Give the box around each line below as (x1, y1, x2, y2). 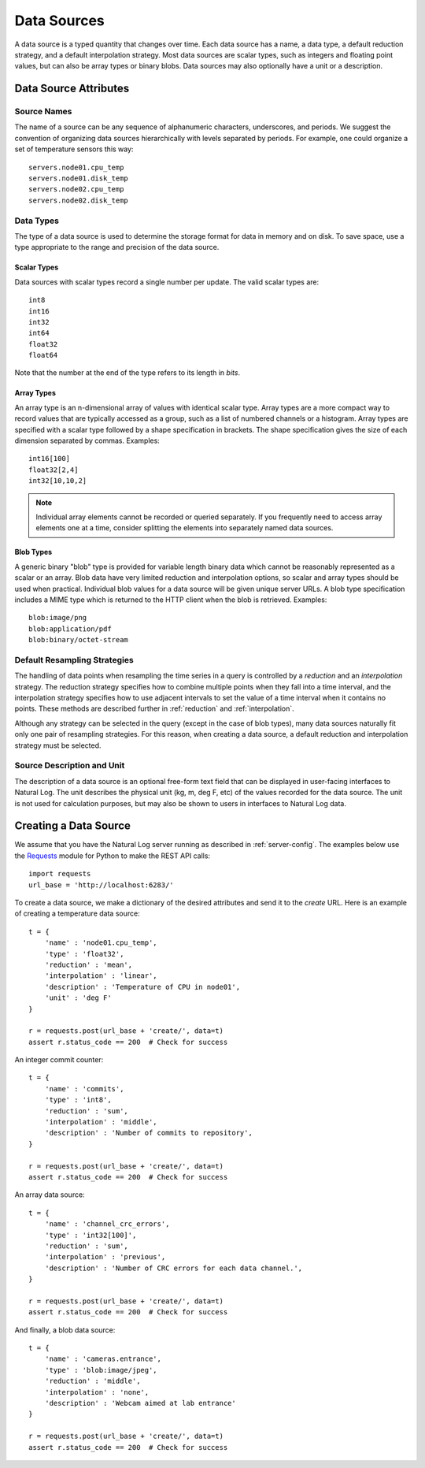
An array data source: (14, 1190, 86, 1199)
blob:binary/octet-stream (28, 635, 129, 645)
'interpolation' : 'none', (44, 1388, 150, 1396)
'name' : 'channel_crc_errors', (44, 1220, 170, 1228)
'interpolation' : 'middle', (44, 1117, 157, 1127)
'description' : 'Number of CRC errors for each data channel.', (44, 1263, 303, 1273)
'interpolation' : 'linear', (44, 972, 157, 980)
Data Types (14, 215, 59, 226)
